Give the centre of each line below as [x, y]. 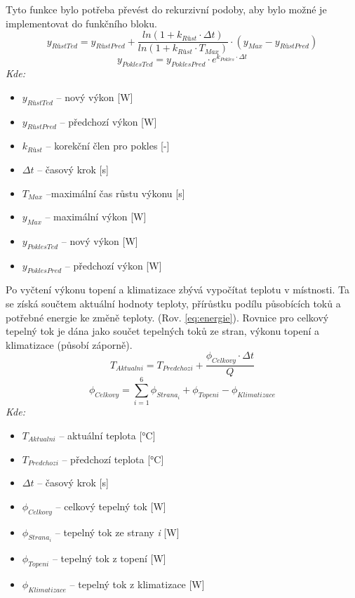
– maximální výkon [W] [96, 217]
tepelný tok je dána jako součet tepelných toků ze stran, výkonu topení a [163, 331]
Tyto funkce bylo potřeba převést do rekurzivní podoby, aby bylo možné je [166, 9]
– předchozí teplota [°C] [113, 459]
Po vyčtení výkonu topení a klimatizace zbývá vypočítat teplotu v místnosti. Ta [177, 290]
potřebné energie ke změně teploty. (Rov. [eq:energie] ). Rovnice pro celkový [167, 317]
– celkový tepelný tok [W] [111, 506]
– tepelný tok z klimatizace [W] [137, 584]
